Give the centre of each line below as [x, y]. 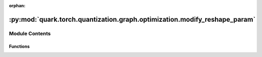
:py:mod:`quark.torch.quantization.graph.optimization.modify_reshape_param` [132, 19]
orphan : [17, 6]
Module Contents [30, 33]
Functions [19, 46]
